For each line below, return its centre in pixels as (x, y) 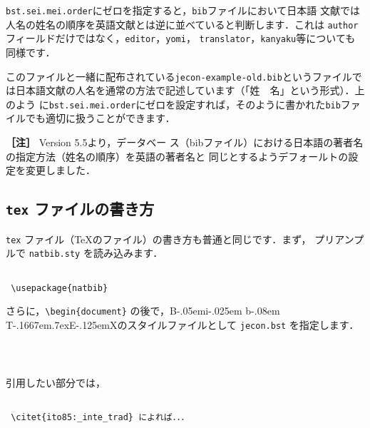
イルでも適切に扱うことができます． (91, 118)
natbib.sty (55, 254)
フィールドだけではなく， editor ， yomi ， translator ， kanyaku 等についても (181, 38)
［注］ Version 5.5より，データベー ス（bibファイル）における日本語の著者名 (185, 142)
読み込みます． (128, 253)
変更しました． (60, 170)
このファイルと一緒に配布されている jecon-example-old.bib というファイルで (184, 76)
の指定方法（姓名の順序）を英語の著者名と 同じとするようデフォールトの (177, 156)
